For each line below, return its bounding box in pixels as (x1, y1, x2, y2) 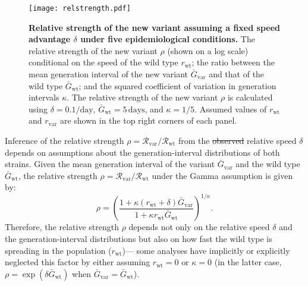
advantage (29, 33, 71, 45)
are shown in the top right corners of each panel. (59, 114, 237, 127)
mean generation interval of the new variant (29, 68, 188, 80)
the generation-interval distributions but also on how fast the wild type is (5, 232, 272, 245)
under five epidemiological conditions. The (80, 33, 255, 45)
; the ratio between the (191, 56, 275, 68)
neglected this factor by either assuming (5, 256, 150, 268)
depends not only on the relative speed (128, 221, 270, 233)
